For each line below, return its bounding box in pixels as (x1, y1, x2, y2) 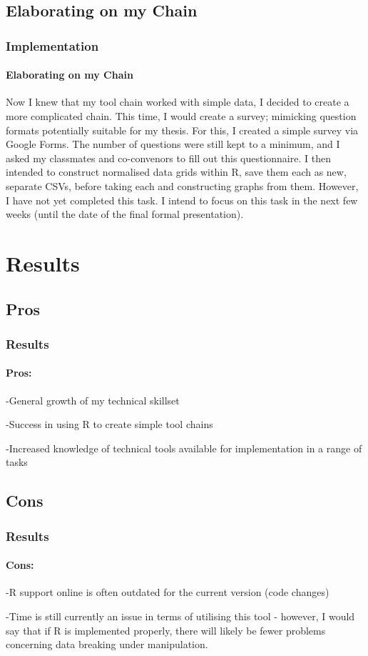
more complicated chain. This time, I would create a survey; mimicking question (6, 109, 357, 124)
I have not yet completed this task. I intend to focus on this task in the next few (6, 192, 358, 207)
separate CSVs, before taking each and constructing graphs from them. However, (6, 178, 359, 193)
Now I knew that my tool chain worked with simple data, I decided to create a (6, 94, 349, 109)
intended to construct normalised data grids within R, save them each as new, (6, 164, 347, 179)
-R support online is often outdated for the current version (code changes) (6, 585, 329, 600)
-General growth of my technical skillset (6, 392, 180, 407)
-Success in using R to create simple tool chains (6, 417, 213, 432)
